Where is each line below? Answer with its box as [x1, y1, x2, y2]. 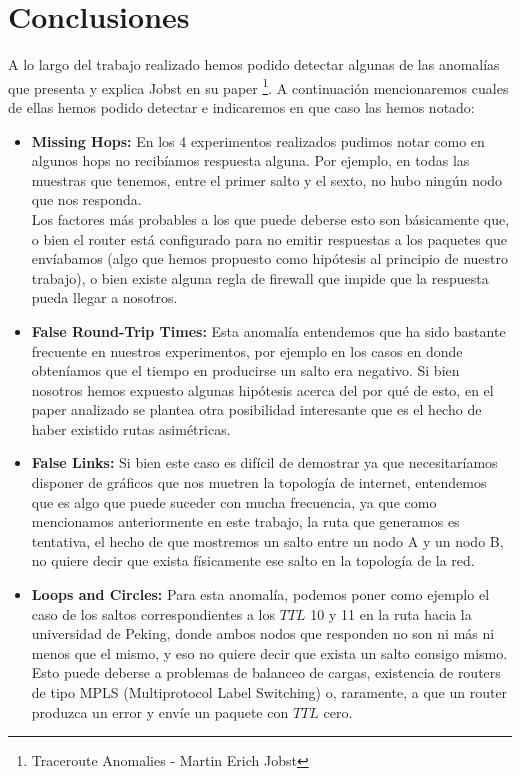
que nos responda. [31, 189, 142, 210]
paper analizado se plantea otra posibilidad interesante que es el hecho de [31, 399, 482, 420]
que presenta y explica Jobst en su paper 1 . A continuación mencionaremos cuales [8, 74, 509, 98]
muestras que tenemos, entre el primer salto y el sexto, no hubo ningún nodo [31, 169, 503, 190]
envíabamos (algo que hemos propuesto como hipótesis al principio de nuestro [31, 248, 508, 269]
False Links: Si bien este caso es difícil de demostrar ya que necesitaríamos [31, 452, 498, 473]
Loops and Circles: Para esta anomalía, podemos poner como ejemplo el [31, 584, 490, 605]
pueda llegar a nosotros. [31, 287, 178, 308]
